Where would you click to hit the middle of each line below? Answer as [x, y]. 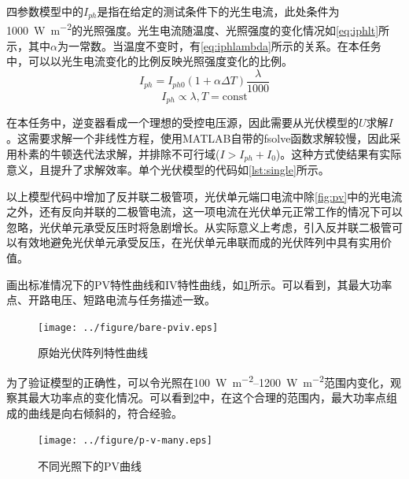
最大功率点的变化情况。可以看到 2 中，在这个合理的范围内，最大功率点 [207, 397]
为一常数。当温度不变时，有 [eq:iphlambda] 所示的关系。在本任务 [219, 45]
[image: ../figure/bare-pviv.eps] [128, 327]
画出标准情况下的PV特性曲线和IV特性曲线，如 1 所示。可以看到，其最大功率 [199, 284]
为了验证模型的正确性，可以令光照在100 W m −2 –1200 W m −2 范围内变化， [198, 381]
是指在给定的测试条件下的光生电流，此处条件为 [218, 11]
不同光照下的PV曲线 [90, 466]
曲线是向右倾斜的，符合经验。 [105, 412]
